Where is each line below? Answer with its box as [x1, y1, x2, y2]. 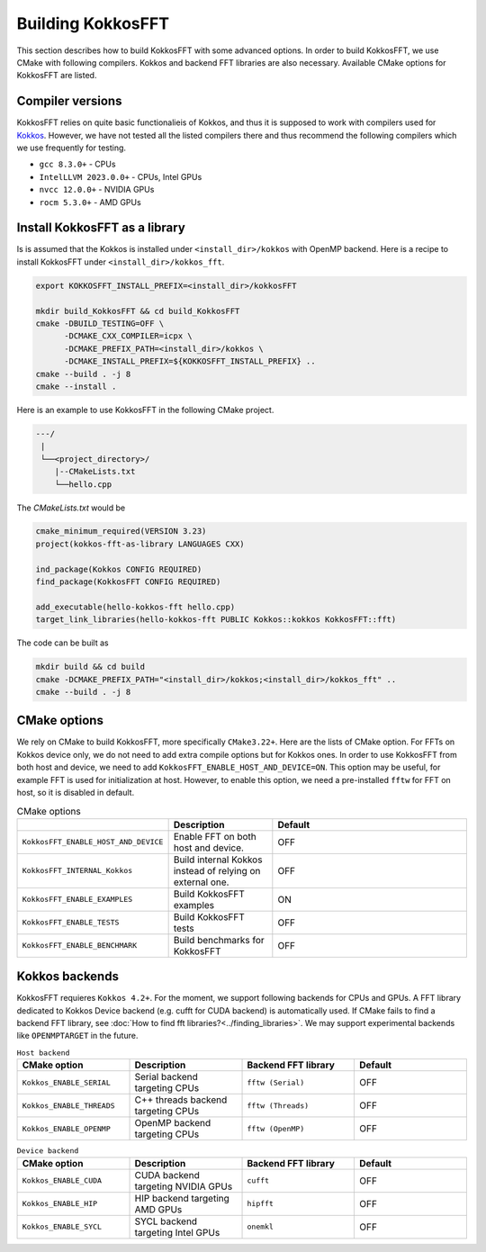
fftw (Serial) [247, 1077, 305, 1087]
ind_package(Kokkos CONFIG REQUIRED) [35, 563, 202, 574]
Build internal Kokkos [173, 853, 263, 866]
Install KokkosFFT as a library [16, 221, 186, 236]
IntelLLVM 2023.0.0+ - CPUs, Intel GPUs [39, 171, 202, 182]
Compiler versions [16, 94, 122, 109]
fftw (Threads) [247, 1101, 310, 1111]
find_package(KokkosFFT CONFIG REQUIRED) [35, 577, 221, 587]
